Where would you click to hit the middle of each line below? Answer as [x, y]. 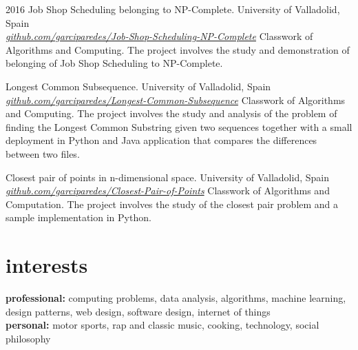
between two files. [43, 153]
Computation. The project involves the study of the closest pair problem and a [172, 204]
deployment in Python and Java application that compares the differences [161, 140]
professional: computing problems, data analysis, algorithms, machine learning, [176, 298]
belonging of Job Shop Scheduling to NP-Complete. [114, 63]
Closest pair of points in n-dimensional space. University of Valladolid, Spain [167, 177]
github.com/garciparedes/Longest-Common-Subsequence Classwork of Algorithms [176, 100]
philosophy [28, 338]
